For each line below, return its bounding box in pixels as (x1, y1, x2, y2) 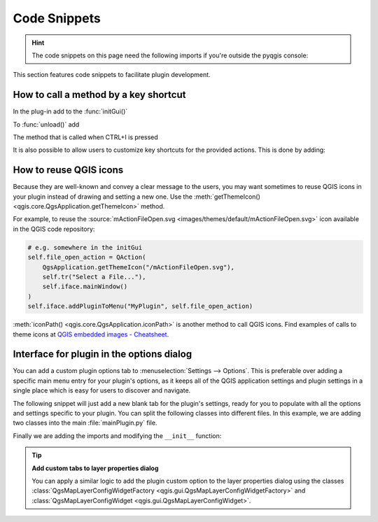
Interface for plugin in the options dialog (13, 348, 192, 360)
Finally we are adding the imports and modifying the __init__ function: (13, 431, 222, 440)
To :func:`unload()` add (13, 120, 80, 129)
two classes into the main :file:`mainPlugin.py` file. (13, 418, 157, 427)
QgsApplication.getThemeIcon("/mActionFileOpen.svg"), (42, 263, 234, 271)
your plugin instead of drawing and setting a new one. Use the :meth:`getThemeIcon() (13, 192, 260, 201)
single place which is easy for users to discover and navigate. (13, 386, 191, 395)
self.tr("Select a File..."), (42, 273, 146, 281)
